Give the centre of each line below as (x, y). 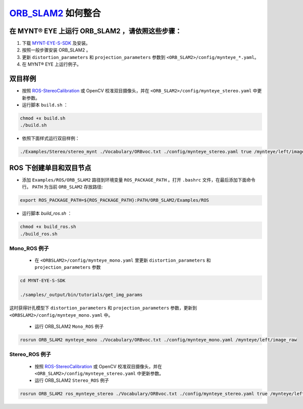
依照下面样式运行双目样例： (51, 138)
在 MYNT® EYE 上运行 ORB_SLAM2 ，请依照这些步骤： (95, 31)
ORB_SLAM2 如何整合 (55, 13)
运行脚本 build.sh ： (45, 105)
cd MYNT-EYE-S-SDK (43, 281)
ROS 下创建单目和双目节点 (50, 168)
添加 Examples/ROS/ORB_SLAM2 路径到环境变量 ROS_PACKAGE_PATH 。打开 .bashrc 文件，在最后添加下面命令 (139, 180)
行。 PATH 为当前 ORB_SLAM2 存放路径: (62, 187)
